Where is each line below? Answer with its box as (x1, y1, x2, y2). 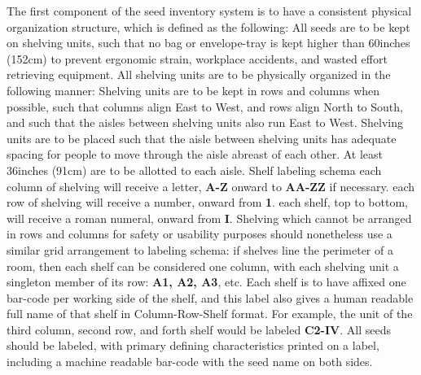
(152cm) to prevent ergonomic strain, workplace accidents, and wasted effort (7, 50, 388, 67)
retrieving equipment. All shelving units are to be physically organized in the (7, 66, 391, 83)
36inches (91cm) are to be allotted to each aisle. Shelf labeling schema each (7, 161, 382, 178)
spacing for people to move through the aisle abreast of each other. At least (7, 146, 384, 163)
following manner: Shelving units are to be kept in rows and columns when (7, 81, 380, 98)
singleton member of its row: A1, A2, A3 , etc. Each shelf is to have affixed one (7, 273, 406, 290)
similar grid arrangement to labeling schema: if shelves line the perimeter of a (7, 241, 393, 258)
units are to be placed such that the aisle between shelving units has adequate (7, 129, 397, 146)
